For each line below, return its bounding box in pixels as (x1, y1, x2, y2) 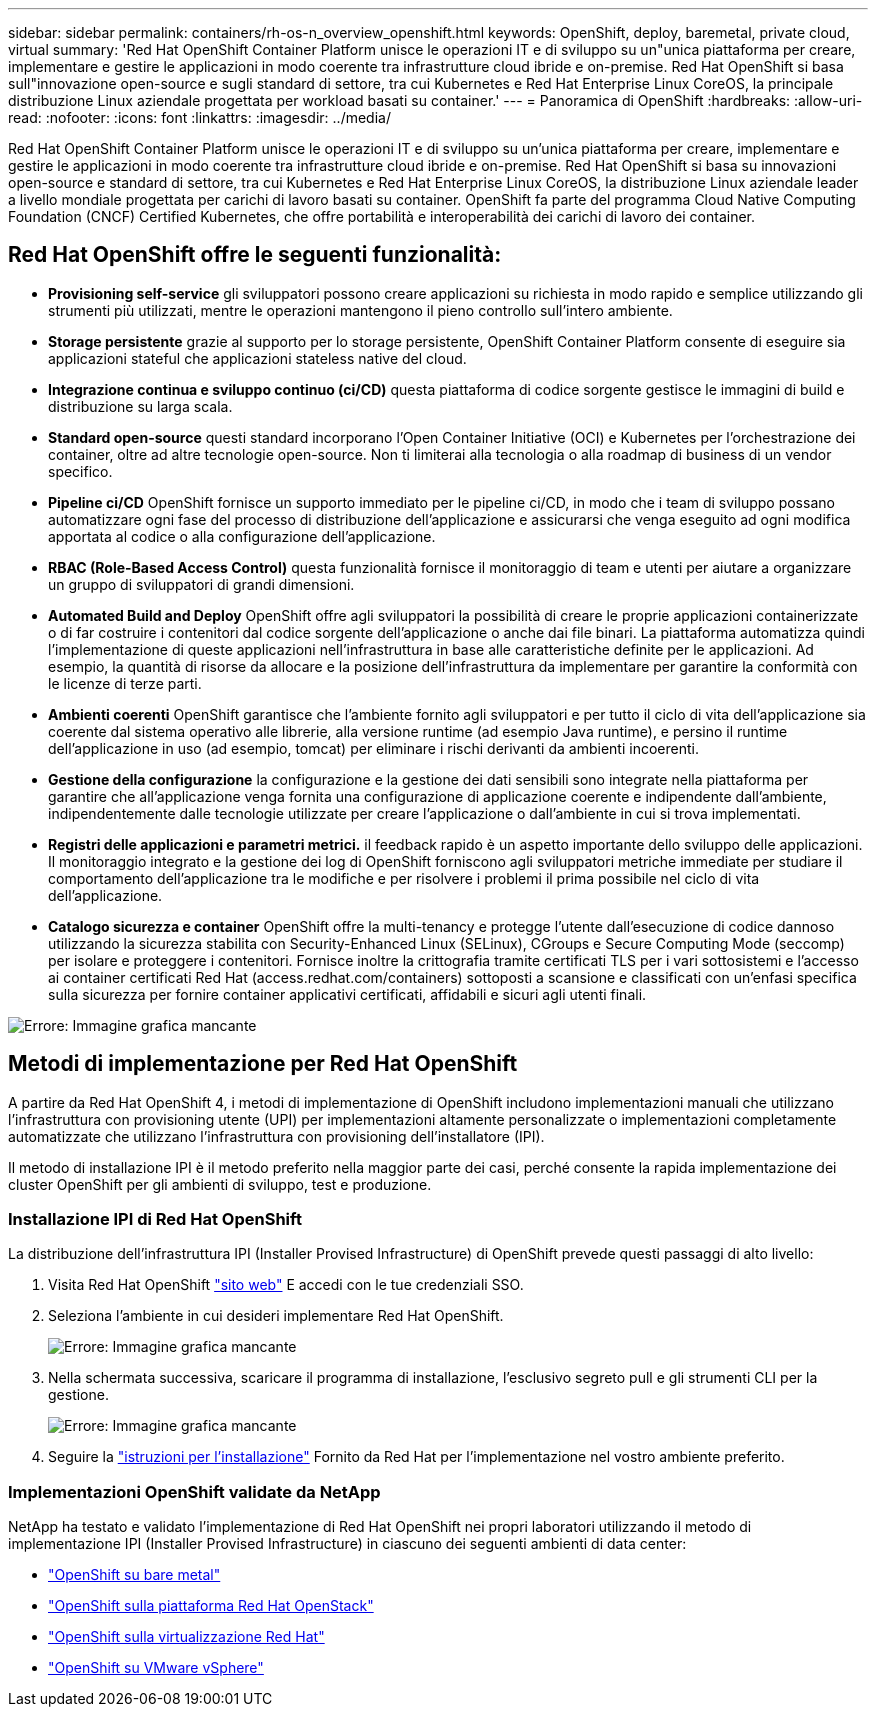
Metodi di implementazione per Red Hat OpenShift (8, 1051, 518, 1077)
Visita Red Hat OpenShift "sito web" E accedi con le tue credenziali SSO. (48, 1276, 524, 1294)
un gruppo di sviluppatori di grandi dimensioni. (48, 575, 355, 593)
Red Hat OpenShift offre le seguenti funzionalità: (8, 242, 502, 268)
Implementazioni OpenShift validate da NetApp (8, 1481, 381, 1502)
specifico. (48, 462, 113, 480)
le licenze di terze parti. (48, 674, 202, 692)
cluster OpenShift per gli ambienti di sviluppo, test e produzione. (8, 1175, 432, 1193)
